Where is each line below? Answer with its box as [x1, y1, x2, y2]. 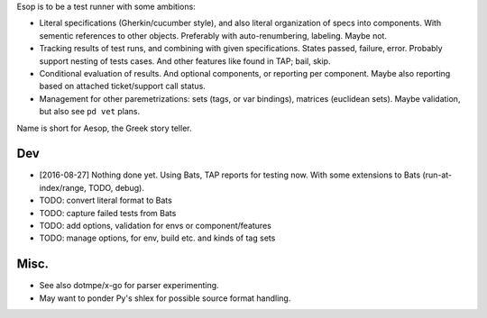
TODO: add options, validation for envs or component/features [39, 220, 272, 231]
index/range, [39, 182, 87, 193]
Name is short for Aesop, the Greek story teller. [16, 123, 192, 133]
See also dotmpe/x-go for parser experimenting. [39, 280, 220, 291]
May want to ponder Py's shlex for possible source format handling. [39, 293, 291, 304]
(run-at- [422, 169, 453, 180]
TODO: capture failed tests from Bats [39, 207, 177, 218]
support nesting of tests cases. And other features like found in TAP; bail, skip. [39, 55, 331, 67]
